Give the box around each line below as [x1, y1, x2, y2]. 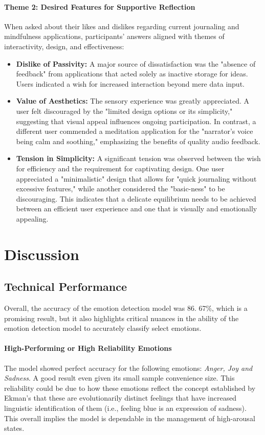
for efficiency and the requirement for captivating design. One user [16, 163, 225, 173]
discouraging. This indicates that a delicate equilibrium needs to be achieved [16, 193, 256, 204]
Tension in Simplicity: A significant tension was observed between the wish [16, 153, 261, 164]
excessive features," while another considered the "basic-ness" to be [16, 183, 225, 194]
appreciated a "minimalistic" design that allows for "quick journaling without [16, 173, 257, 184]
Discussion [4, 243, 79, 264]
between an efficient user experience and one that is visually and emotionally [16, 203, 257, 214]
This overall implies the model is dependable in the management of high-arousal [4, 412, 255, 423]
